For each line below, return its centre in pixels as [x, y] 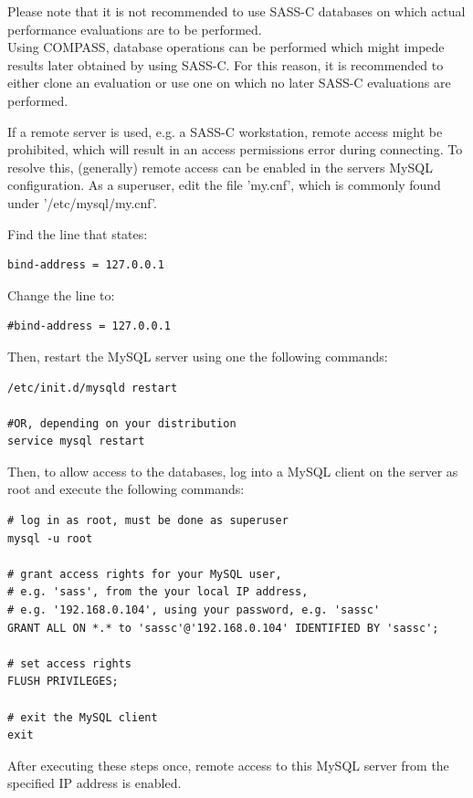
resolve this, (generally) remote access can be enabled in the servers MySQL [220, 167]
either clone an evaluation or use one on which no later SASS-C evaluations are [229, 83]
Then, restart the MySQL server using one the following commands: [198, 356]
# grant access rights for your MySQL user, [145, 574]
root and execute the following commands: [126, 489]
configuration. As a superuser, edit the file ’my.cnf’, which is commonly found [224, 185]
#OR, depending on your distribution [122, 423]
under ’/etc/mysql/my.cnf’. [82, 202]
